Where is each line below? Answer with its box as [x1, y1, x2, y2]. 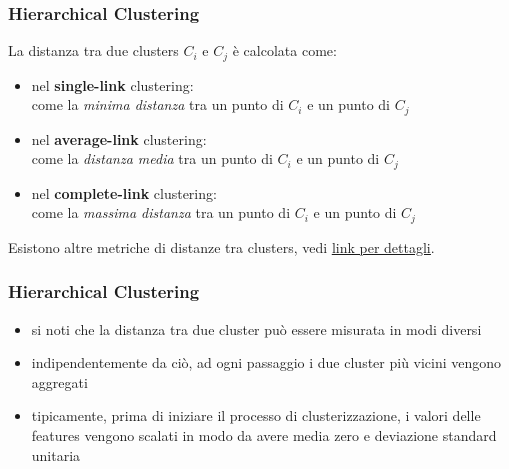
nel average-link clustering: [31, 128, 207, 149]
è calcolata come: [232, 40, 337, 61]
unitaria [31, 444, 81, 465]
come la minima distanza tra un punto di [31, 94, 284, 115]
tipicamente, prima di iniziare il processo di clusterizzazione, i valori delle [31, 405, 481, 426]
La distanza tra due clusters [8, 40, 179, 61]
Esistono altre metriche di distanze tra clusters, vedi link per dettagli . [8, 236, 435, 257]
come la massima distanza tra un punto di [31, 202, 291, 223]
